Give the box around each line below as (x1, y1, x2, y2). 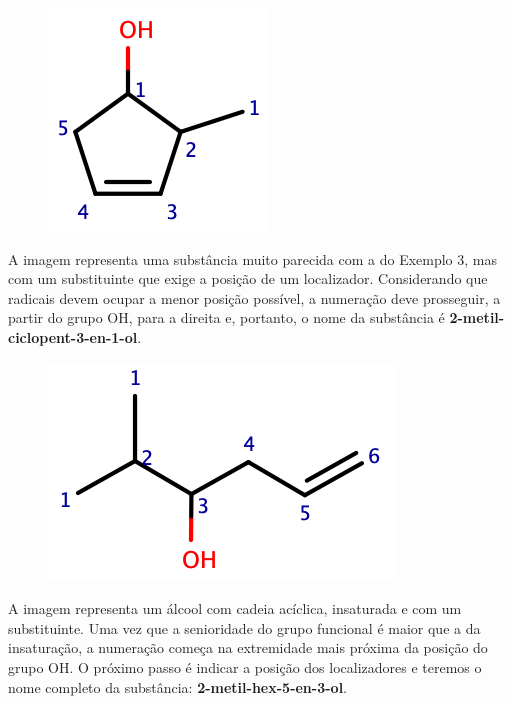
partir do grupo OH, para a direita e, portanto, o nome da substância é (8, 307, 445, 328)
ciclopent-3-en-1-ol (8, 326, 138, 347)
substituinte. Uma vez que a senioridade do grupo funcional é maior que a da (8, 617, 481, 638)
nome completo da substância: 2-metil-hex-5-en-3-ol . (8, 676, 348, 697)
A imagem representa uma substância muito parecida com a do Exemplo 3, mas (8, 248, 498, 269)
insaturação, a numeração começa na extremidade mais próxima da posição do (8, 637, 488, 658)
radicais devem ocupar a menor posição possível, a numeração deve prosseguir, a (8, 287, 501, 308)
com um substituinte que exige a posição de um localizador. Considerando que (8, 268, 488, 289)
